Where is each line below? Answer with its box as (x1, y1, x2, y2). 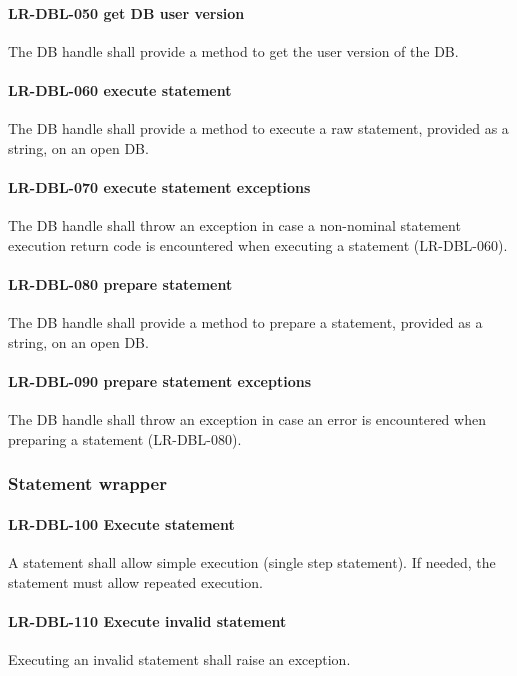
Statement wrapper (8, 471, 167, 496)
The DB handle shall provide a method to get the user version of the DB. (8, 40, 459, 61)
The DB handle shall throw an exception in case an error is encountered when (8, 409, 486, 430)
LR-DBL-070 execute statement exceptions (8, 176, 311, 197)
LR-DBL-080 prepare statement (8, 273, 233, 294)
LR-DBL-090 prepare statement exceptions (8, 370, 312, 391)
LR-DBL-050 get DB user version (8, 2, 245, 23)
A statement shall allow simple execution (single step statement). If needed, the (8, 551, 496, 572)
